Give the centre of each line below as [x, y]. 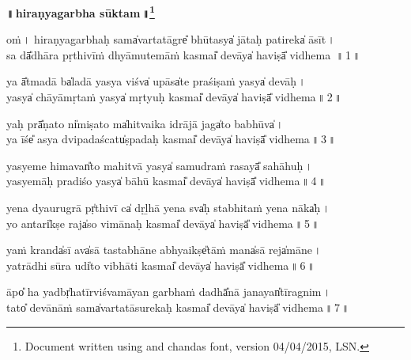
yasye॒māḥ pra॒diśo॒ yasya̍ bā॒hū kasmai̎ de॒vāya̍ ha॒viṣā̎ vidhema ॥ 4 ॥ [166, 181]
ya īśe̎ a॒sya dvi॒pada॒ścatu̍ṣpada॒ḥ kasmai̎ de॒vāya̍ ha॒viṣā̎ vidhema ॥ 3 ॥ [171, 139]
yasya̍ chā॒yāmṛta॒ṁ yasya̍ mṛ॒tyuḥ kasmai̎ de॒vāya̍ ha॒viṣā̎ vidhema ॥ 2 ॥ [174, 97]
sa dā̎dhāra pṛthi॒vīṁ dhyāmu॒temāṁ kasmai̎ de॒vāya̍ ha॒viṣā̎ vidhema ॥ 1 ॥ [183, 54]
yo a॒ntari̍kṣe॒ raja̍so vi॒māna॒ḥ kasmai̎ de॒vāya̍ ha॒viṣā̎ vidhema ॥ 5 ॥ [163, 223]
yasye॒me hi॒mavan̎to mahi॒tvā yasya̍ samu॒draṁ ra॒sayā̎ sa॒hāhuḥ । [160, 165]
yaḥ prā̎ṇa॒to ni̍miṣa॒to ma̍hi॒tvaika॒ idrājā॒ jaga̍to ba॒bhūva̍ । [145, 123]
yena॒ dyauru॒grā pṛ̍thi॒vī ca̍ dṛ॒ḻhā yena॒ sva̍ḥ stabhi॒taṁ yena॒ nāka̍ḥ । [168, 207]
